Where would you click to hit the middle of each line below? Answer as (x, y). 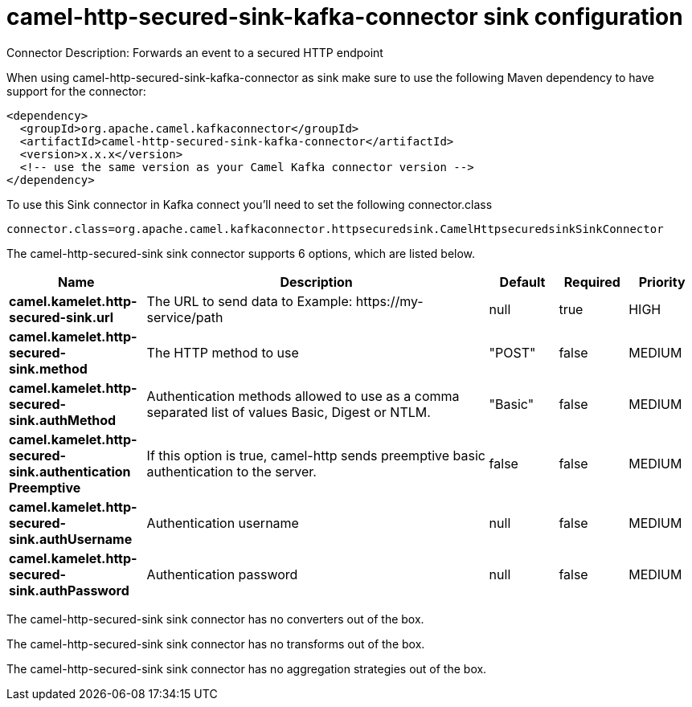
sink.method (48, 368)
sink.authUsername (71, 539)
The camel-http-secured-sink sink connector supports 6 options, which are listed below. (241, 253)
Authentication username (223, 523)
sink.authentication (70, 471)
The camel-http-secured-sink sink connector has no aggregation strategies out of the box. (247, 668)
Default (522, 282)
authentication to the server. (231, 471)
